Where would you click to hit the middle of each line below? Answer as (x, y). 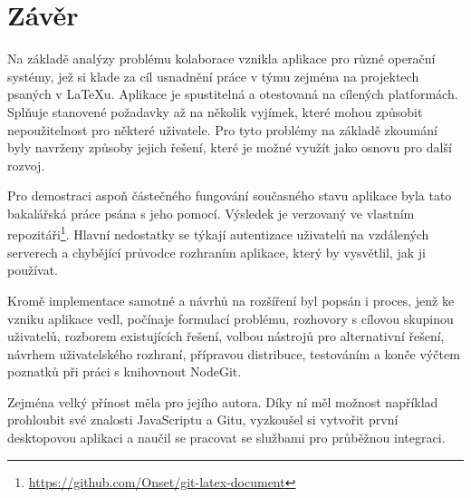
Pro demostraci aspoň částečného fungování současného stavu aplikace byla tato (230, 195)
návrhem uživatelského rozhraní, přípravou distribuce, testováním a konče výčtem (234, 353)
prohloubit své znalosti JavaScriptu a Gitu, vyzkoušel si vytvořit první (203, 420)
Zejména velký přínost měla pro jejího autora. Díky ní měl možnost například (223, 401)
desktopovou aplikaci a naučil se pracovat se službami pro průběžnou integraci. (226, 438)
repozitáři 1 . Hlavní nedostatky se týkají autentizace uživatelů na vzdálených (218, 233)
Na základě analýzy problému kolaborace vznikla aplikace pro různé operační (221, 59)
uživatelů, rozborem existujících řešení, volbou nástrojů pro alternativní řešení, (226, 336)
